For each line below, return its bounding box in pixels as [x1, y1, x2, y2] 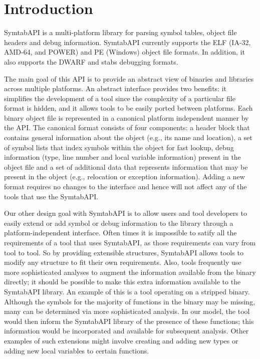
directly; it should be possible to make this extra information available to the [4, 276, 241, 287]
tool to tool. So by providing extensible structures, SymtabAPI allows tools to [4, 247, 243, 257]
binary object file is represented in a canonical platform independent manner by [4, 112, 249, 123]
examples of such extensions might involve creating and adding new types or [4, 335, 238, 345]
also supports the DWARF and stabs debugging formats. [4, 56, 178, 67]
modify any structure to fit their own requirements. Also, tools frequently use [4, 257, 241, 267]
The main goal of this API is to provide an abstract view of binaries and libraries [4, 73, 254, 84]
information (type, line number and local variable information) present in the [4, 152, 241, 162]
